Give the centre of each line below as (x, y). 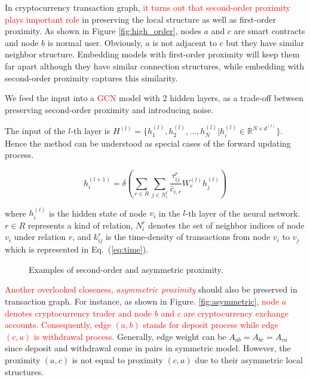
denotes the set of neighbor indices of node (226, 225)
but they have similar (265, 42)
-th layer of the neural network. (243, 213)
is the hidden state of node (98, 213)
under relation (40, 237)
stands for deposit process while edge (211, 325)
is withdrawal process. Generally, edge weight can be (130, 336)
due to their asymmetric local (249, 359)
